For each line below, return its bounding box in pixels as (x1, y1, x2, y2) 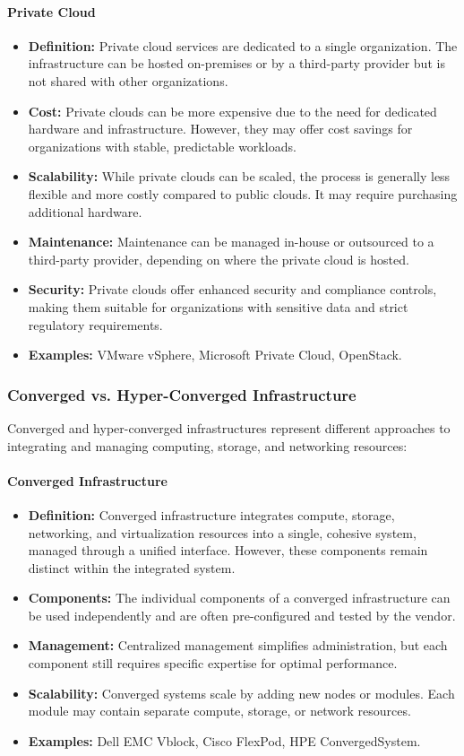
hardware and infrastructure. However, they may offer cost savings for (28, 119, 413, 138)
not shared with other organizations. (28, 71, 228, 90)
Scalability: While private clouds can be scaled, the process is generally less (28, 167, 451, 186)
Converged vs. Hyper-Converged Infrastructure (7, 383, 357, 405)
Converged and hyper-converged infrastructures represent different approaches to (7, 418, 451, 437)
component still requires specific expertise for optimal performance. (28, 654, 398, 673)
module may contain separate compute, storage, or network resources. (28, 701, 411, 720)
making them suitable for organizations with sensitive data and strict (28, 297, 408, 316)
